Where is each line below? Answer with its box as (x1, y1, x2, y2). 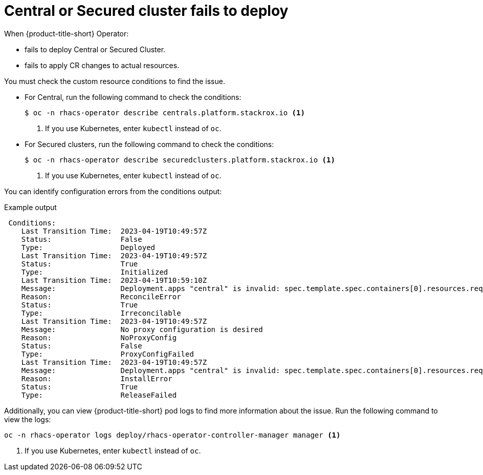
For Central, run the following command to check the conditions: (25, 92, 241, 101)
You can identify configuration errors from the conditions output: (4, 187, 222, 196)
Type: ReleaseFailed (21, 390, 177, 399)
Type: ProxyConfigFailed (21, 349, 194, 358)
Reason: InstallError (21, 374, 172, 383)
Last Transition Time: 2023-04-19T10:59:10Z (21, 276, 207, 284)
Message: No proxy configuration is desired (21, 325, 263, 334)
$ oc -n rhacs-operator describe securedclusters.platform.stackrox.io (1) (25, 155, 335, 164)
